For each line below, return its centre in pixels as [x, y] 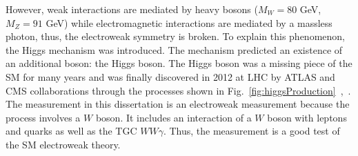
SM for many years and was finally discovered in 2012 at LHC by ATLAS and [170, 76]
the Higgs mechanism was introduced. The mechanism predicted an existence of [174, 49]
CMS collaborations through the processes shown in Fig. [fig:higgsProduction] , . [178, 90]
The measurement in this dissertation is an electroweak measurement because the [178, 104]
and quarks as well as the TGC [71, 131]
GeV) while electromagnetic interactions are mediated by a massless [189, 22]
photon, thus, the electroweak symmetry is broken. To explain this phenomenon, [175, 36]
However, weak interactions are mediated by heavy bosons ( [132, 9]
